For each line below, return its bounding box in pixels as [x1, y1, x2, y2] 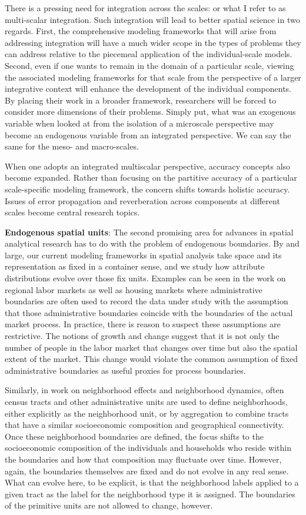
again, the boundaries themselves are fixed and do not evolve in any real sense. [5, 464, 289, 477]
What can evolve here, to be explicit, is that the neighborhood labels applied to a [5, 476, 299, 489]
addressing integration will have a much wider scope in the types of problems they [5, 36, 301, 48]
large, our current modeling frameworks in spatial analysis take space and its [5, 248, 282, 261]
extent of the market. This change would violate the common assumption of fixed [5, 353, 298, 365]
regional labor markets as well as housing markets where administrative [5, 283, 262, 295]
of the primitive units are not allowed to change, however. [5, 499, 213, 511]
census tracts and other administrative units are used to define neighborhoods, [5, 396, 288, 407]
